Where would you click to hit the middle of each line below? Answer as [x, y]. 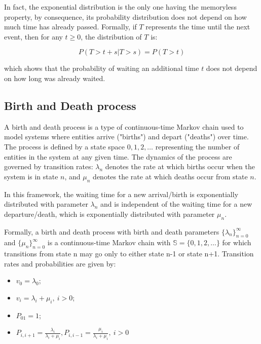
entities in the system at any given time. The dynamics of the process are [118, 156]
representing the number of [197, 146]
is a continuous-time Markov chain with [109, 242]
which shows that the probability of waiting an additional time [102, 68]
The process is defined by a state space [64, 146]
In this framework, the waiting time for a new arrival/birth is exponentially [121, 194]
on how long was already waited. [55, 78]
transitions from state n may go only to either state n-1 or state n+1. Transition [129, 254]
